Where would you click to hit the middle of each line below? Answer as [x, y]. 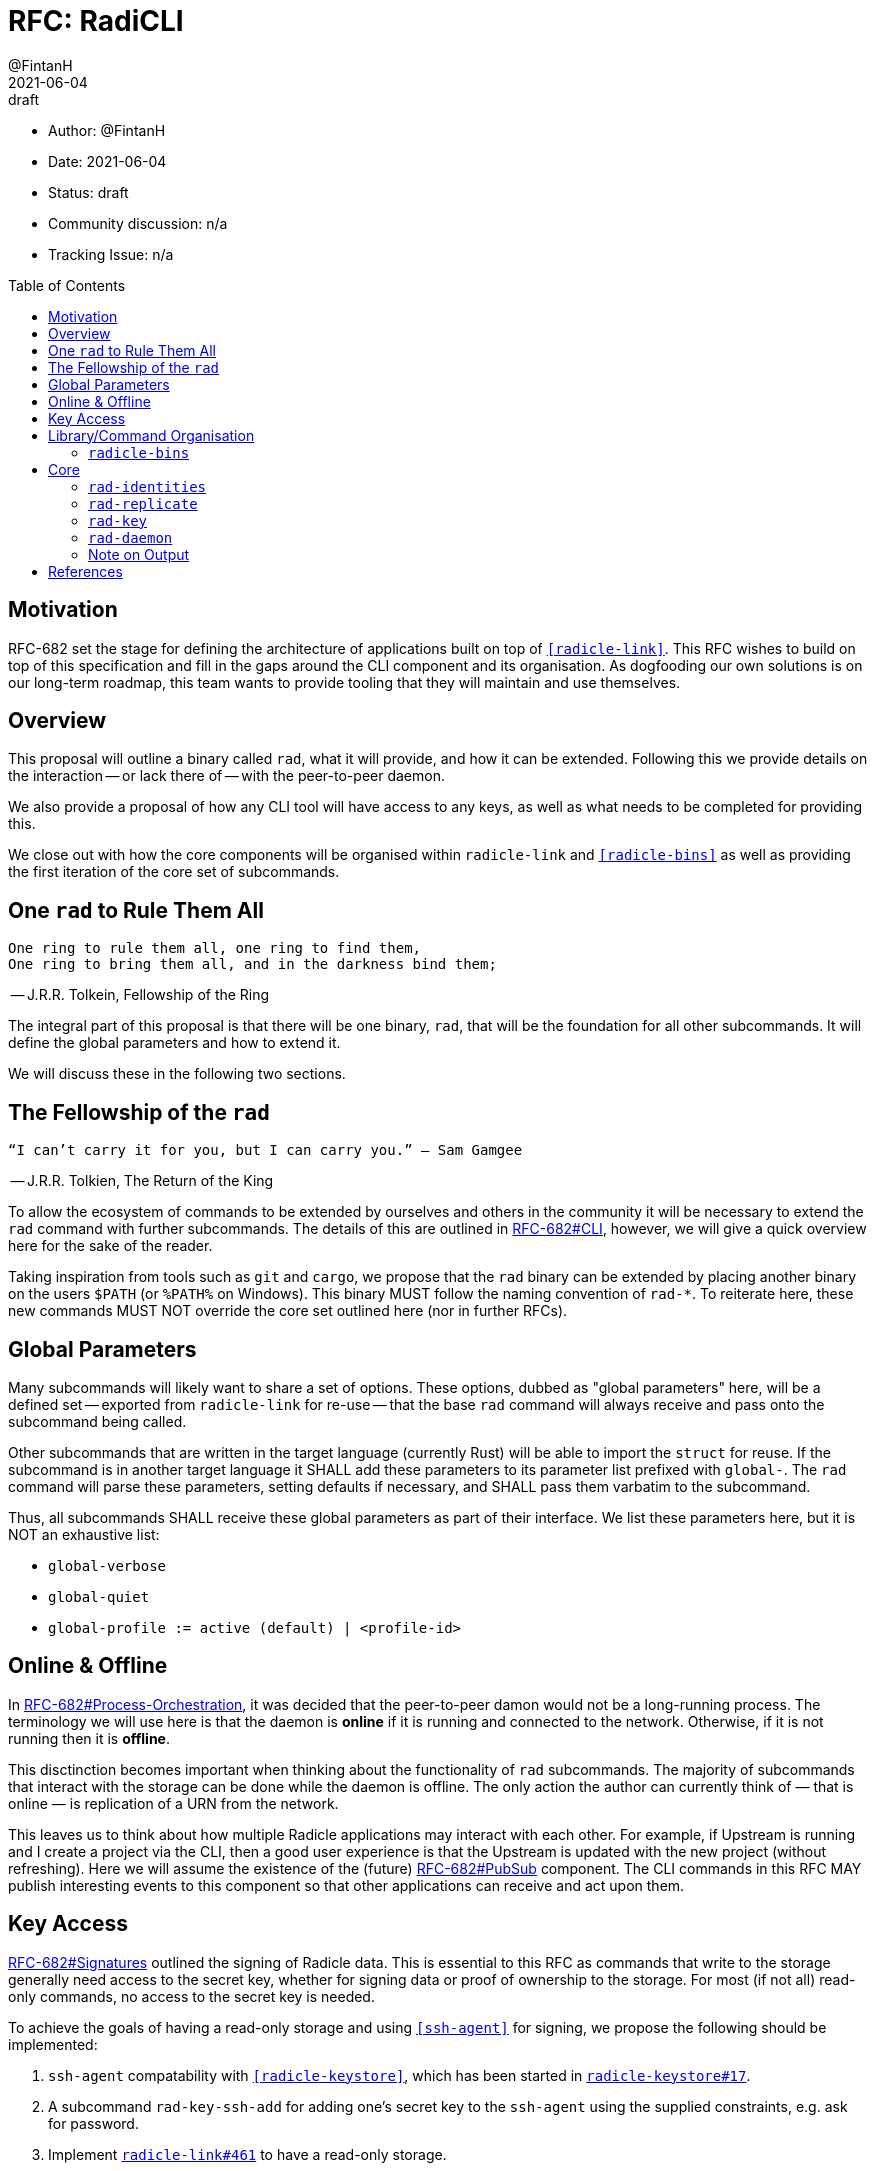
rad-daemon [130, 537]
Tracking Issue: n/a [111, 254]
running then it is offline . [89, 1738]
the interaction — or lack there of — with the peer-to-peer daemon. [226, 776]
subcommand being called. [97, 1421]
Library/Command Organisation [151, 435]
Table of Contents [67, 285]
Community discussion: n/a [138, 223]
